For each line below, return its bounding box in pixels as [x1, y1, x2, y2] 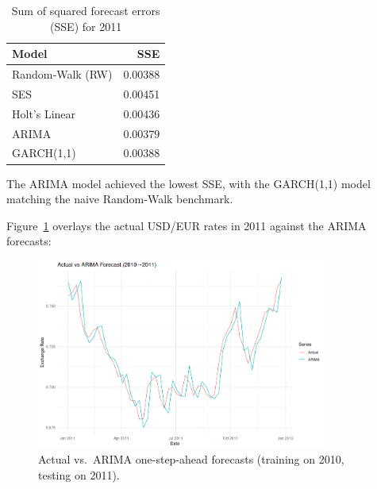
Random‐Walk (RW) [12, 66, 113, 83]
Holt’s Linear [12, 105, 76, 121]
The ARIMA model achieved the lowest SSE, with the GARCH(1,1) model [6, 175, 371, 191]
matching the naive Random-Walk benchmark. [6, 191, 233, 207]
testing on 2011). [38, 466, 120, 483]
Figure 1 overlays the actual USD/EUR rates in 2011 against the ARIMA [6, 217, 367, 233]
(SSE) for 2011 [50, 17, 122, 34]
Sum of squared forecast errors [11, 2, 160, 18]
